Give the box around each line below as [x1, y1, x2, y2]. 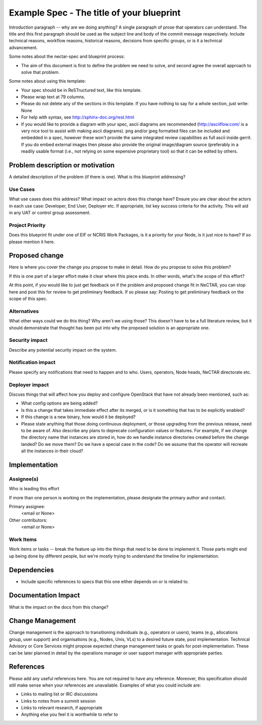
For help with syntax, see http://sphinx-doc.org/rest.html [21, 114, 134, 120]
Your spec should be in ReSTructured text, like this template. [21, 87, 142, 93]
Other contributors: [9, 517, 48, 523]
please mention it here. [9, 239, 55, 245]
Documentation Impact [9, 591, 80, 600]
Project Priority [9, 222, 46, 229]
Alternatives [9, 308, 39, 315]
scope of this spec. [9, 296, 48, 301]
